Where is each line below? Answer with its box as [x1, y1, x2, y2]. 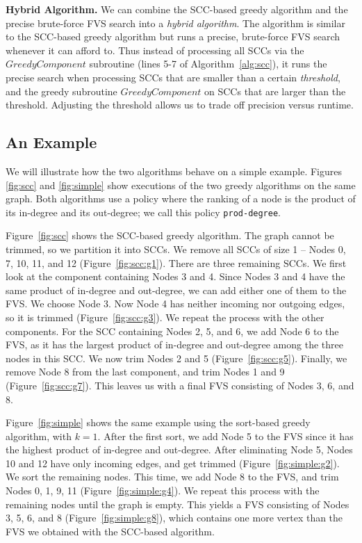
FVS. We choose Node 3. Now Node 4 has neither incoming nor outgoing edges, [6, 296, 345, 311]
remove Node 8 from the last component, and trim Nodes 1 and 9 [6, 364, 285, 379]
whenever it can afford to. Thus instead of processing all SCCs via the [6, 42, 304, 57]
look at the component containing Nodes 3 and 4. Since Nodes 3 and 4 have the [6, 269, 345, 284]
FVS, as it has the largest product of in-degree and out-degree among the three [6, 337, 343, 352]
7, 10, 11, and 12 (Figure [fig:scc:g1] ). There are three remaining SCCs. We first [6, 255, 347, 270]
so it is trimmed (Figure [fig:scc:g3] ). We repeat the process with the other [6, 309, 324, 324]
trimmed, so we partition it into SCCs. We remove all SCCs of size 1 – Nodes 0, [6, 241, 346, 256]
